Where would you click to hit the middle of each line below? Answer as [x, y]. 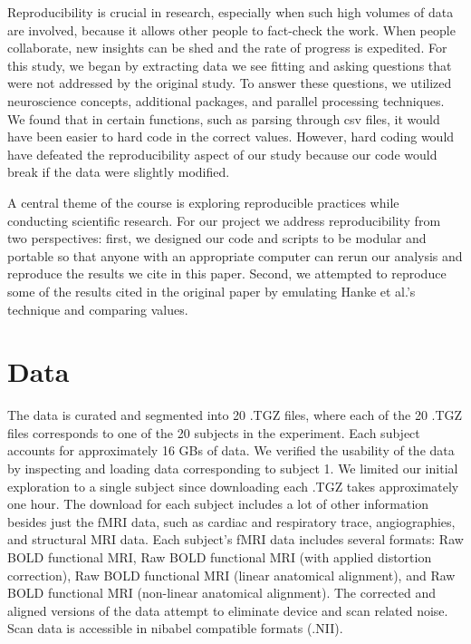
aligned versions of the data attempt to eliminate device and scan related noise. [228, 610]
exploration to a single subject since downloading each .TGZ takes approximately [233, 486]
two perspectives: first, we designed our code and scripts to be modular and [217, 238]
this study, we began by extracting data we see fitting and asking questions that [230, 65]
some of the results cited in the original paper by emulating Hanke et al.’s [211, 291]
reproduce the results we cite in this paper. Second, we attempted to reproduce [227, 273]
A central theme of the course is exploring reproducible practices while [203, 202]
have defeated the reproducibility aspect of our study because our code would [222, 154]
